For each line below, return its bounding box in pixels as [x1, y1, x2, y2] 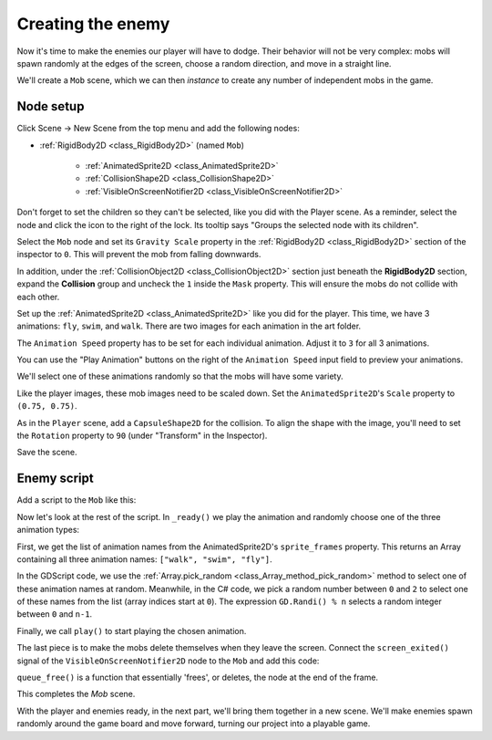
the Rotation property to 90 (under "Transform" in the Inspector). [16, 430, 268, 442]
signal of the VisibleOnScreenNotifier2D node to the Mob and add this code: [16, 655, 320, 666]
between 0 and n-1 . [16, 609, 93, 620]
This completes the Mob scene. [16, 689, 136, 700]
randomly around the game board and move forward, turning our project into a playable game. [16, 718, 371, 729]
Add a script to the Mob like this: [16, 495, 137, 505]
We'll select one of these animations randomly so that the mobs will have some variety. [16, 370, 343, 382]
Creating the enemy [16, 14, 170, 34]
